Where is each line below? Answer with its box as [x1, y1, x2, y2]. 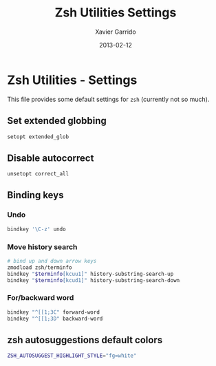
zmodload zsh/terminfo [7, 263, 72, 271]
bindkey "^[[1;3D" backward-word [7, 315, 103, 322]
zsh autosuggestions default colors [7, 334, 163, 345]
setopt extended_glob [7, 133, 69, 140]
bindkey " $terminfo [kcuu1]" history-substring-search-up [7, 270, 174, 277]
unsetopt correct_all [7, 171, 69, 177]
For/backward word [7, 293, 74, 303]
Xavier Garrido [95, 28, 136, 36]
